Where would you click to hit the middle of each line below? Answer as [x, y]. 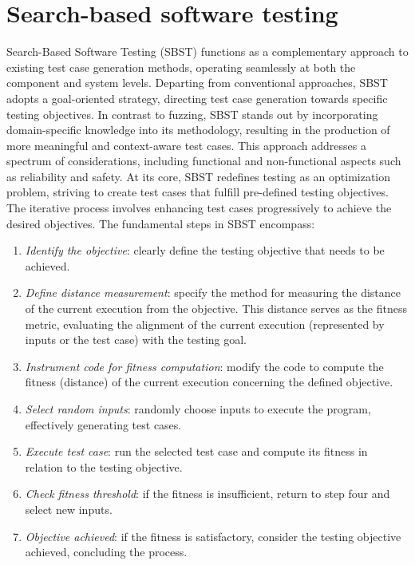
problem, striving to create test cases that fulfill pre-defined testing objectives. [198, 192]
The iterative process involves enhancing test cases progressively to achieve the [199, 208]
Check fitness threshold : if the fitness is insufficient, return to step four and [207, 494]
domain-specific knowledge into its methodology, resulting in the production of [198, 130]
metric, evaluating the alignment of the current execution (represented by [205, 324]
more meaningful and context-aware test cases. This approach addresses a [186, 145]
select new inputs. [69, 509]
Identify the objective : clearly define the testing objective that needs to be [205, 250]
